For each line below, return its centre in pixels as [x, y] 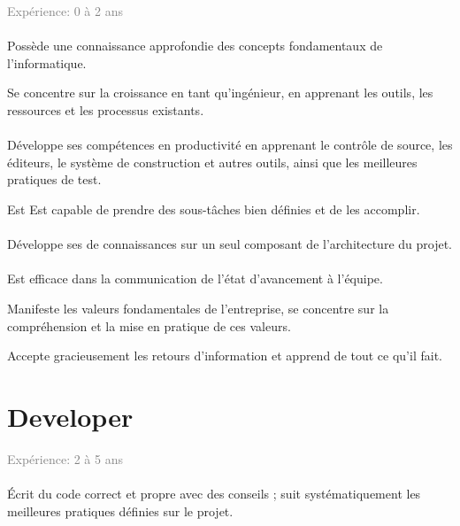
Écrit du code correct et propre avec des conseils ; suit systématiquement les [214, 493]
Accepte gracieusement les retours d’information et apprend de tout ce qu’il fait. [225, 356]
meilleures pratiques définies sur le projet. [120, 511]
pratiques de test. [54, 179]
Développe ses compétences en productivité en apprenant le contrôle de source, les [230, 145]
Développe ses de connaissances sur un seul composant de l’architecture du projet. [230, 244]
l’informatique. [47, 62]
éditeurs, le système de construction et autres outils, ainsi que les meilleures [212, 162]
